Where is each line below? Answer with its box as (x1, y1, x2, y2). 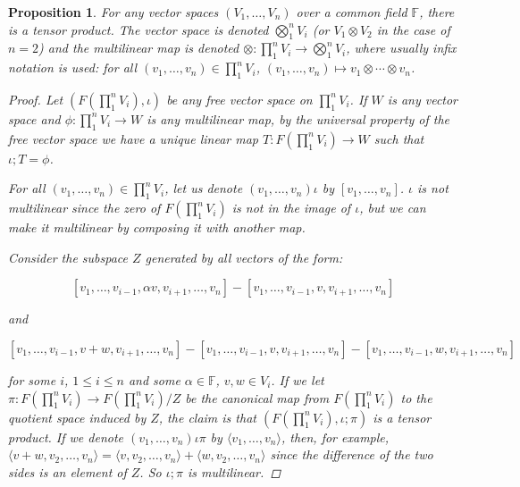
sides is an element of (8, 462, 127, 481)
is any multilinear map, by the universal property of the (147, 109, 450, 128)
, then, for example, (281, 427, 390, 446)
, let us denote (164, 179, 243, 197)
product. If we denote (8, 427, 124, 446)
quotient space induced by (8, 407, 147, 426)
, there (419, 3, 455, 21)
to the (400, 388, 432, 407)
